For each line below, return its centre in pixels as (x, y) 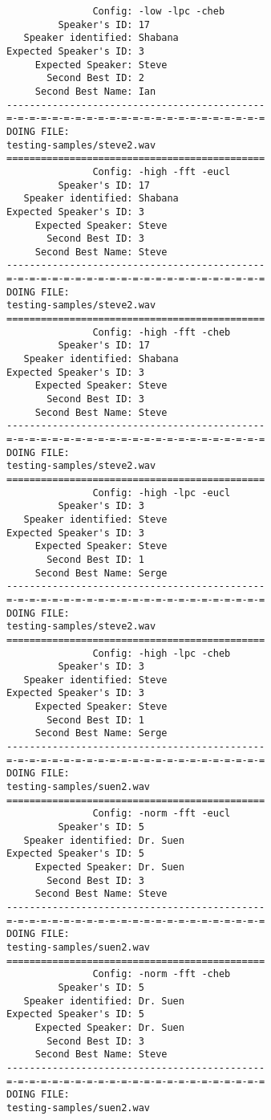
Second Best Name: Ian (95, 91)
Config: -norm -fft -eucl (162, 814)
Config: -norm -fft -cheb (162, 974)
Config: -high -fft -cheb (162, 332)
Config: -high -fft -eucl (162, 171)
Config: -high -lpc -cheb (162, 653)
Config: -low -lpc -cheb (159, 11)
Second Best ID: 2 (95, 78)
